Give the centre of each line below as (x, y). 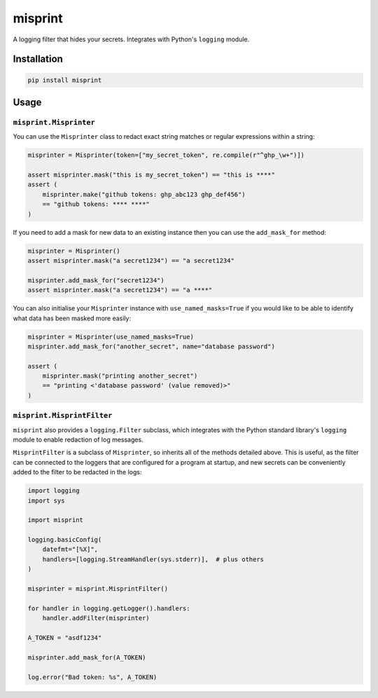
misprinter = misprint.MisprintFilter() (98, 589)
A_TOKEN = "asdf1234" (65, 638)
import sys (46, 500)
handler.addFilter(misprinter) (96, 618)
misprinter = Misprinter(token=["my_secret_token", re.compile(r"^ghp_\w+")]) (166, 155)
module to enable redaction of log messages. (78, 439)
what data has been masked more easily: (72, 318)
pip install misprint (65, 80)
